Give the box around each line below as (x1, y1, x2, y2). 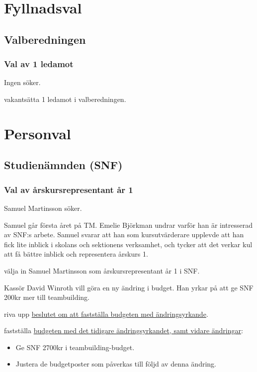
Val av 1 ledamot (4, 58, 74, 70)
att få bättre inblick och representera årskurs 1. (4, 249, 148, 259)
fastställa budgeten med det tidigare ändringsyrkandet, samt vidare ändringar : (4, 325, 243, 336)
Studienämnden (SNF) (4, 157, 123, 173)
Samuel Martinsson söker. (4, 202, 82, 213)
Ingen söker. (4, 77, 41, 88)
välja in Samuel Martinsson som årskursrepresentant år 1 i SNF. (4, 265, 200, 276)
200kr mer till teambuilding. (4, 292, 89, 302)
